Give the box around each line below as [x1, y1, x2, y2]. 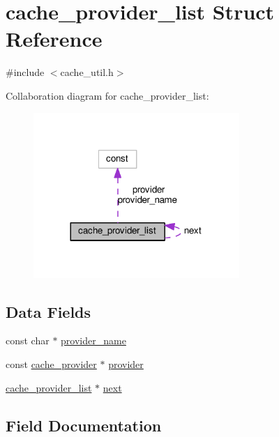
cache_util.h [60, 65, 114, 79]
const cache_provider [6, 357, 97, 371]
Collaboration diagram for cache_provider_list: [6, 88, 209, 102]
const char [6, 333, 50, 348]
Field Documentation [6, 414, 162, 436]
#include [6, 65, 45, 79]
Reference [6, 24, 103, 53]
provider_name [61, 333, 126, 348]
